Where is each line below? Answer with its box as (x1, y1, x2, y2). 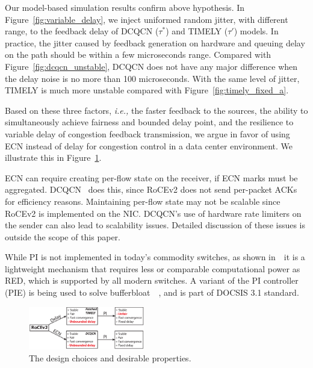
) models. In (234, 25, 279, 37)
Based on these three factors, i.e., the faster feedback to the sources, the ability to (5, 104, 308, 116)
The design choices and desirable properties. (29, 351, 191, 364)
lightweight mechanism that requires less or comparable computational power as (5, 262, 300, 275)
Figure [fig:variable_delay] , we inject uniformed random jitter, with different (5, 13, 288, 25)
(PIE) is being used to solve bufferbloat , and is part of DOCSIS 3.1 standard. (5, 286, 299, 299)
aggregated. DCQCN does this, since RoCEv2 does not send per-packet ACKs (5, 183, 297, 196)
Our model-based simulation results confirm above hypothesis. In (5, 1, 245, 13)
